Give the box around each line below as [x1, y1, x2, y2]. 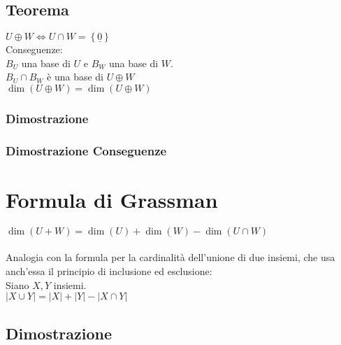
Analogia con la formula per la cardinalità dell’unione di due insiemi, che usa [6, 250, 335, 265]
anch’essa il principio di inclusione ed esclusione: [6, 263, 212, 278]
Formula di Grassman [6, 185, 218, 213]
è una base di [47, 69, 103, 84]
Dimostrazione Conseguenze [6, 141, 167, 159]
